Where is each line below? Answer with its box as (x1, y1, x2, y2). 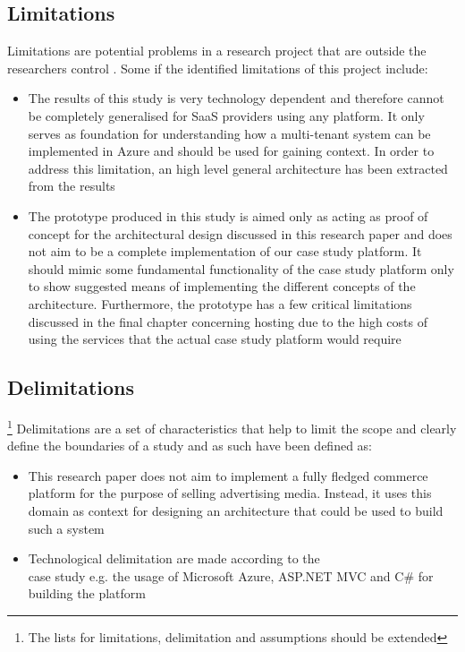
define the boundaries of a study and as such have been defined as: (7, 436, 373, 455)
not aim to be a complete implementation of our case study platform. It (28, 242, 422, 261)
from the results (28, 176, 115, 195)
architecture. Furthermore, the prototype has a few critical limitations (28, 294, 412, 313)
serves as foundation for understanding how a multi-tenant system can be (28, 124, 431, 142)
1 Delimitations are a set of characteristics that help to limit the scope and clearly (7, 416, 457, 437)
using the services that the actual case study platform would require (28, 330, 402, 348)
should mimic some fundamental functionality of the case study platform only (28, 259, 454, 278)
